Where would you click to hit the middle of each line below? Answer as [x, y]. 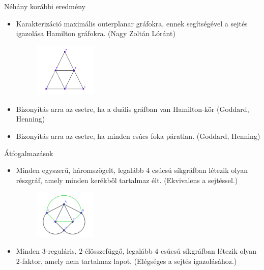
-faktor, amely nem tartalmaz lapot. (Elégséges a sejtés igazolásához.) [128, 261]
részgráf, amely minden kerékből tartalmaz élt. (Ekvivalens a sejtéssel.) [127, 180]
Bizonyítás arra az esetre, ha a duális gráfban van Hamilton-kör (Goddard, [133, 109]
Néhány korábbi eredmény [45, 6]
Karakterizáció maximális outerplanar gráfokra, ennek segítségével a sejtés [132, 23]
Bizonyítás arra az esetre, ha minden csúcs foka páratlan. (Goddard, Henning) [138, 136]
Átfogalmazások [29, 153]
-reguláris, [61, 251]
